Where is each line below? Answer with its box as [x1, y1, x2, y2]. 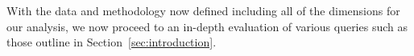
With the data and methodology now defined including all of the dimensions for [6, 2, 400, 18]
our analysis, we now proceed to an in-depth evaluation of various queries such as [6, 18, 408, 34]
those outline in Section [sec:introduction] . [6, 34, 217, 50]
